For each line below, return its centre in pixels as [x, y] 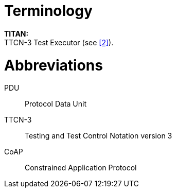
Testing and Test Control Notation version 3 [99, 136]
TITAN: [16, 33]
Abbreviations [54, 65]
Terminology [48, 11]
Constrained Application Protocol [81, 168]
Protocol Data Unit [56, 104]
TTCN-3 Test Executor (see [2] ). [59, 42]
